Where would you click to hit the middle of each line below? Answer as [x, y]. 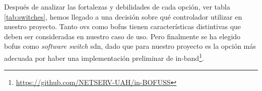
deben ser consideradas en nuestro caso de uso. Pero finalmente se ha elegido [122, 36]
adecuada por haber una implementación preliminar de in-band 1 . [104, 57]
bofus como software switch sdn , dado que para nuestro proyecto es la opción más [130, 46]
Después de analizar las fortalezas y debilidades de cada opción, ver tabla [117, 7]
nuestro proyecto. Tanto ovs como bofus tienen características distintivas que [123, 26]
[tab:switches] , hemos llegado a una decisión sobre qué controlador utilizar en [123, 16]
